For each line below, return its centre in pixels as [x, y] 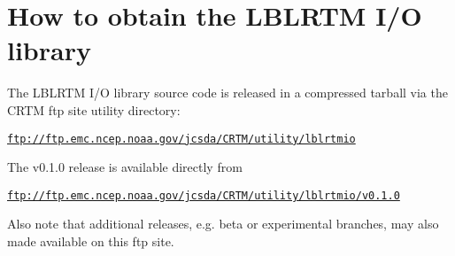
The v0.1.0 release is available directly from [125, 167]
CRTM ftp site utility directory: [94, 109]
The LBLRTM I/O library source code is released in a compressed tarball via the [227, 93]
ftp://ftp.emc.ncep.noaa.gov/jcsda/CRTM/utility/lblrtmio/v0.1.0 [204, 195]
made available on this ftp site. [91, 241]
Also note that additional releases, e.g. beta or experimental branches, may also [223, 224]
